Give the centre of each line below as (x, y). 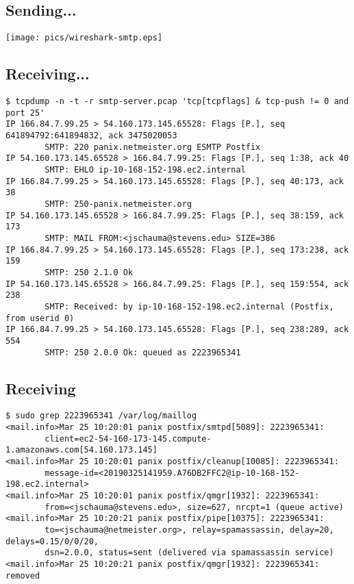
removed (23, 575)
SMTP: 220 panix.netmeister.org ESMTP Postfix (153, 147)
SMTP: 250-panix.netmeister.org (118, 204)
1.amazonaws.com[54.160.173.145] (81, 450)
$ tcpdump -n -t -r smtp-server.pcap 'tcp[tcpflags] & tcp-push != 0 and (177, 102)
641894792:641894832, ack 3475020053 (91, 136)
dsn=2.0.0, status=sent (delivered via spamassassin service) (189, 553)
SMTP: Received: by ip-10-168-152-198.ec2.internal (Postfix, (189, 306)
